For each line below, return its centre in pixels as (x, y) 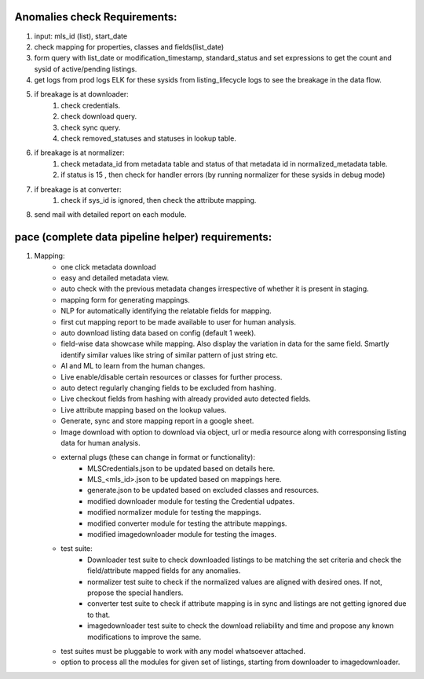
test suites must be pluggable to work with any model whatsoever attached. (183, 651)
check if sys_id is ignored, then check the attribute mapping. (159, 200)
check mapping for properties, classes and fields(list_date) (129, 46)
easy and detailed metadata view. (115, 278)
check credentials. (91, 105)
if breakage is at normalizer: (79, 152)
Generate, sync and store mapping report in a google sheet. (157, 421)
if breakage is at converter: (78, 189)
